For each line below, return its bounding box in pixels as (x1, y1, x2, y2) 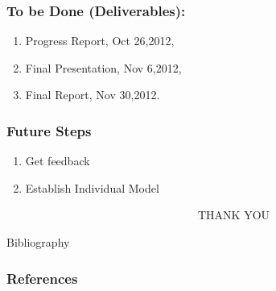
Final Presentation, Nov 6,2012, (25, 59, 182, 76)
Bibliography (6, 234, 70, 250)
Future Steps (6, 120, 92, 140)
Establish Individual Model (25, 179, 159, 196)
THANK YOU (197, 206, 270, 223)
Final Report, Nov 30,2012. (25, 86, 160, 103)
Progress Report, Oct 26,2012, (25, 32, 175, 49)
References (6, 268, 78, 288)
